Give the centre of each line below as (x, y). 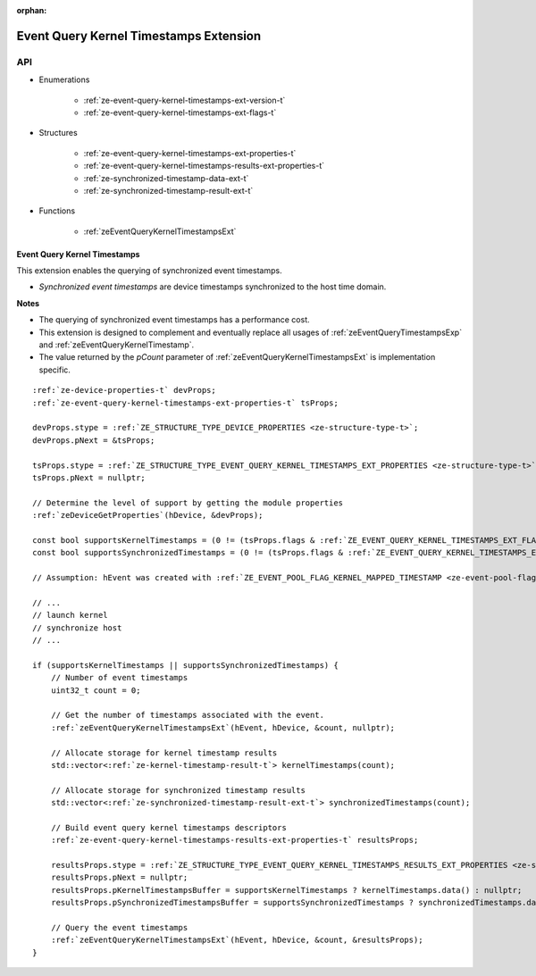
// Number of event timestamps (119, 678)
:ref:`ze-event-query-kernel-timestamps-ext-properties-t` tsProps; (185, 403)
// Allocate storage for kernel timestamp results (164, 753)
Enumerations (64, 79)
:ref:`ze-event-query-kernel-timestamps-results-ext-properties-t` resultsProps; (234, 840)
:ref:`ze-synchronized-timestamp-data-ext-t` (166, 178)
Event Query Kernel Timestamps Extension (139, 36)
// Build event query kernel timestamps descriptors (169, 827)
